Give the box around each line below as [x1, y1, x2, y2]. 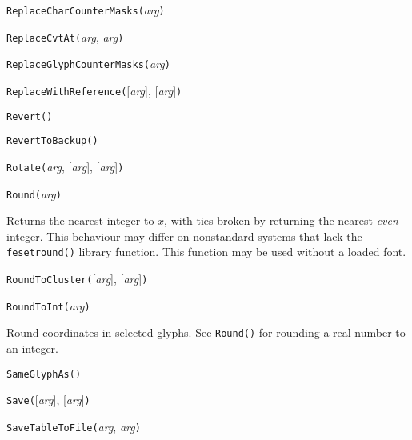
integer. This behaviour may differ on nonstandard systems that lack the [6, 227, 362, 244]
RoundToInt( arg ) [6, 297, 90, 314]
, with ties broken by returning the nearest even [164, 212, 398, 229]
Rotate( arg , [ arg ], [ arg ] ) [6, 158, 124, 174]
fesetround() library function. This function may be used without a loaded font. [6, 243, 406, 260]
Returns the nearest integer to [6, 212, 154, 229]
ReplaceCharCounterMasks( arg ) [6, 2, 165, 18]
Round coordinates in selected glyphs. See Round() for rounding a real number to [6, 324, 406, 341]
